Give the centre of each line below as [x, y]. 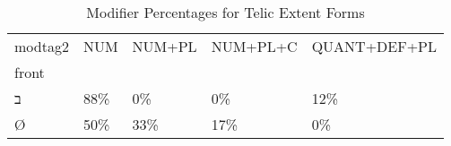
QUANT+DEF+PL [374, 46]
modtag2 [42, 46]
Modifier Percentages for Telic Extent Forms [225, 12]
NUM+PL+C [254, 46]
